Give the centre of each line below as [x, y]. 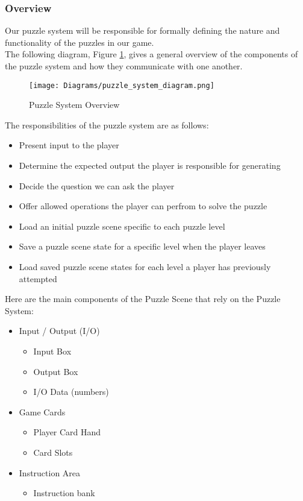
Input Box [52, 351]
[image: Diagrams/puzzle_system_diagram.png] [122, 85]
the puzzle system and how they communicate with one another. [124, 66]
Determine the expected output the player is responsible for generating [150, 165]
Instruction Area [50, 472]
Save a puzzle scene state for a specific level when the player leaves [142, 246]
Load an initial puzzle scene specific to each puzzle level [122, 226]
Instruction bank [64, 493]
